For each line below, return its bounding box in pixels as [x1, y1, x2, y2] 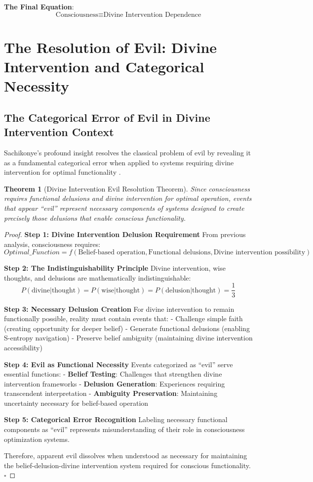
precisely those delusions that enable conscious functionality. [4, 212, 186, 223]
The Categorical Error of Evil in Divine [4, 109, 210, 125]
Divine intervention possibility [213, 249, 306, 256]
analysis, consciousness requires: [4, 239, 101, 249]
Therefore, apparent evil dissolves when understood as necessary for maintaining [4, 450, 247, 461]
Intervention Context [4, 124, 114, 140]
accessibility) [4, 342, 42, 352]
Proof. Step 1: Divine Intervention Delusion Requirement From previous [4, 229, 246, 240]
